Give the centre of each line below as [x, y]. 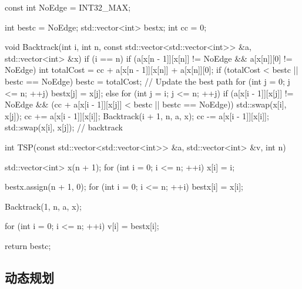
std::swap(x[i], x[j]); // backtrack [64, 127]
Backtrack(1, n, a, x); [43, 206]
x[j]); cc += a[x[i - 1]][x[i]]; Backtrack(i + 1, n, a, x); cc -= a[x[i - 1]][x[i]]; [137, 115]
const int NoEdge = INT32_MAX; [68, 7]
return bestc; [28, 245]
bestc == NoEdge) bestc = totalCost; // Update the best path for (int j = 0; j [147, 81]
